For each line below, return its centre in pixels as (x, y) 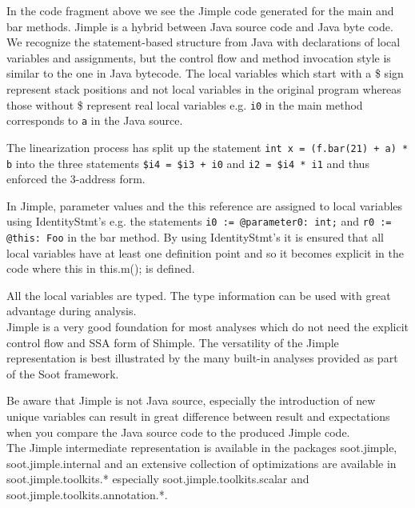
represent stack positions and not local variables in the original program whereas (204, 88)
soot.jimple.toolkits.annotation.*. (87, 494)
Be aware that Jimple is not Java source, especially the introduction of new (191, 400)
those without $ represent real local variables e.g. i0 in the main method (185, 104)
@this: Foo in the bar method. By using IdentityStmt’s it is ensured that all (195, 237)
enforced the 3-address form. (76, 179)
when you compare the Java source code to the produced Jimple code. (178, 432)
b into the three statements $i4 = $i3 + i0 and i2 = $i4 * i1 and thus (188, 163)
